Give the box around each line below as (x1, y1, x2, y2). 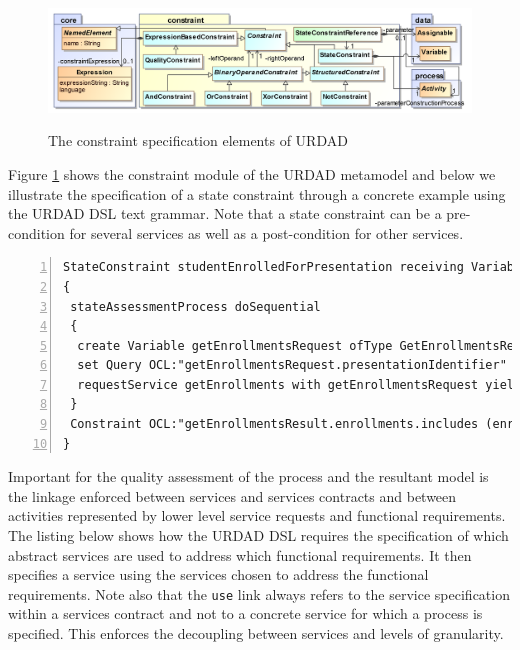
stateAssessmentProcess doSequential (70, 299, 321, 314)
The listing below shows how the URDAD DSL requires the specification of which (8, 525, 509, 546)
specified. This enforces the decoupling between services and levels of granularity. (8, 623, 504, 644)
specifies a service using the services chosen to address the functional (8, 564, 429, 585)
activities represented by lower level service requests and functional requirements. (8, 505, 506, 526)
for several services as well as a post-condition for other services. (69, 222, 464, 243)
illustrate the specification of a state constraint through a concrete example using (8, 183, 506, 204)
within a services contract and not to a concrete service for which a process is (8, 603, 483, 624)
